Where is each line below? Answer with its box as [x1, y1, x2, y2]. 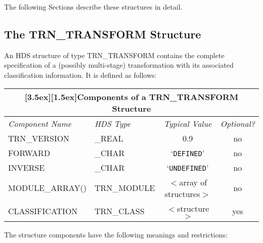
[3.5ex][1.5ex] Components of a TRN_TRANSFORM [24, 90, 239, 103]
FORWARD [8, 147, 51, 159]
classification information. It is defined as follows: [4, 69, 157, 80]
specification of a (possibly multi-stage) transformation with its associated [4, 60, 234, 70]
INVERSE [8, 161, 45, 173]
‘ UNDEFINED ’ [166, 161, 209, 173]
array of [179, 176, 207, 188]
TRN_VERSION [8, 132, 70, 144]
